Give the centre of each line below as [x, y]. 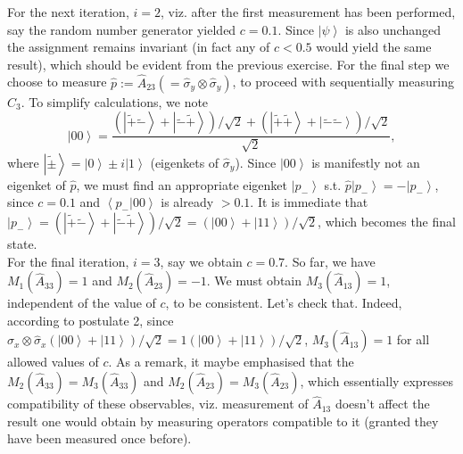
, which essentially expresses [377, 380]
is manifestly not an [366, 162]
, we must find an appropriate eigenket [182, 184]
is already [187, 202]
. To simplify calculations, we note [115, 101]
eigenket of [37, 184]
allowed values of [53, 362]
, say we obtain [201, 261]
